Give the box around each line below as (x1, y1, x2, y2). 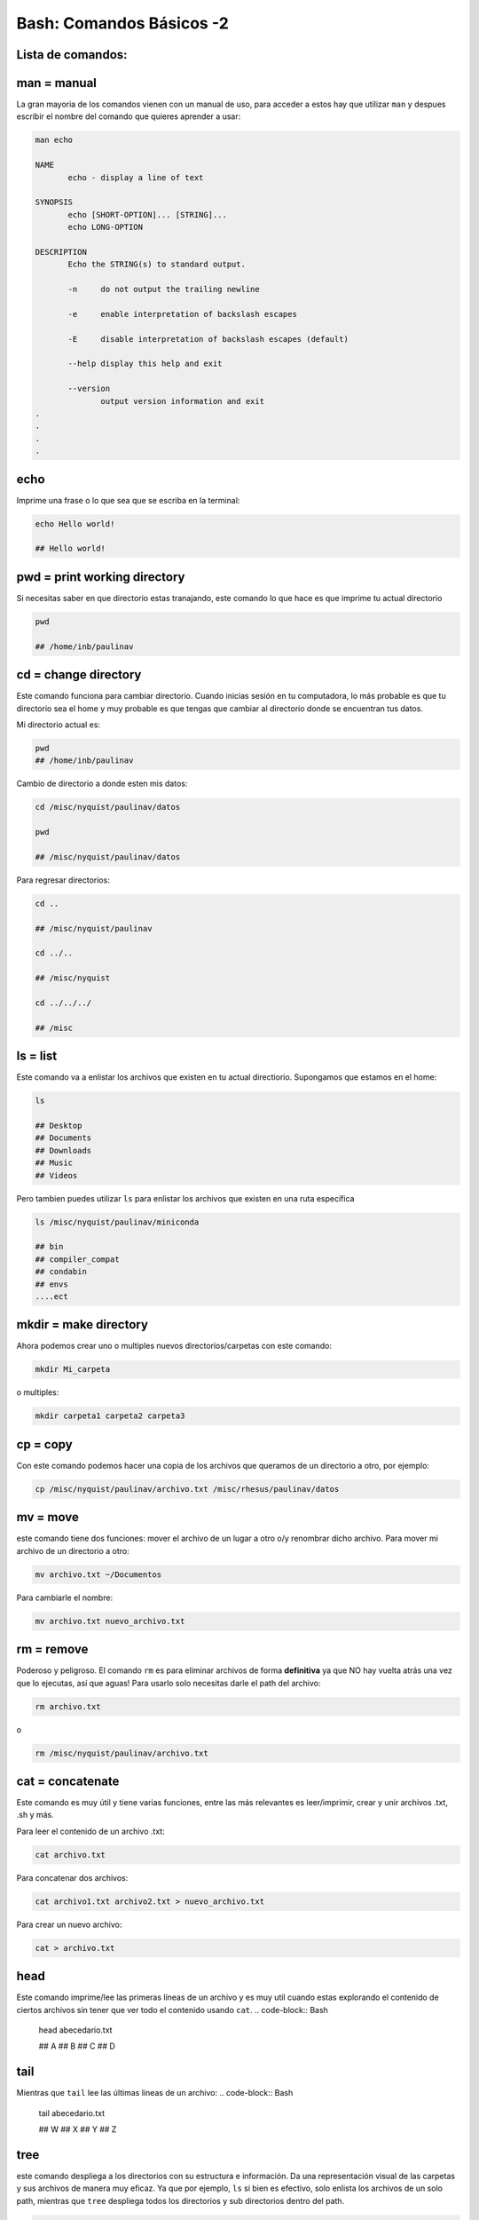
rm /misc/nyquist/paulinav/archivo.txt (35, 1748, 208, 1758)
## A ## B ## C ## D (38, 2041, 115, 2051)
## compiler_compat (35, 1254, 120, 1265)
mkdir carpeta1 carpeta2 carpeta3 (35, 1411, 185, 1421)
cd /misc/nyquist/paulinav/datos (35, 802, 181, 813)
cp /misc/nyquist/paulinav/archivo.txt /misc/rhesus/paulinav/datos (35, 1484, 340, 1494)
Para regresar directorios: (16, 875, 110, 885)
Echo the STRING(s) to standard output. (67, 259, 246, 270)
